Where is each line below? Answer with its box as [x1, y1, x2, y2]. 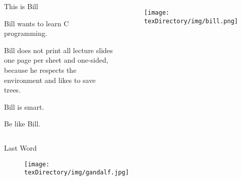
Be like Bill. [4, 118, 40, 129]
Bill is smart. [4, 101, 44, 112]
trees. [4, 84, 21, 95]
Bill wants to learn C [4, 18, 69, 28]
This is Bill [4, 1, 38, 11]
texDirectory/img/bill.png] [144, 17, 238, 25]
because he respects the [4, 64, 77, 75]
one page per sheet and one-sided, [4, 55, 108, 65]
